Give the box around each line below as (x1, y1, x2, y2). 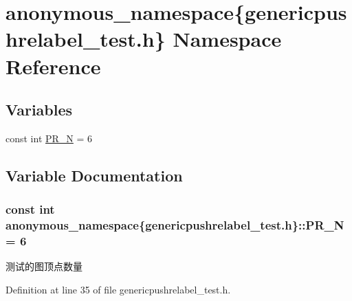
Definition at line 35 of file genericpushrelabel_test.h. (5, 282, 231, 296)
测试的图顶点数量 (5, 259, 82, 274)
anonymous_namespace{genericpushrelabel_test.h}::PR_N (5, 216, 344, 234)
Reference (5, 52, 101, 80)
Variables (5, 99, 73, 120)
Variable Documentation (5, 164, 183, 186)
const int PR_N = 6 (5, 131, 93, 145)
